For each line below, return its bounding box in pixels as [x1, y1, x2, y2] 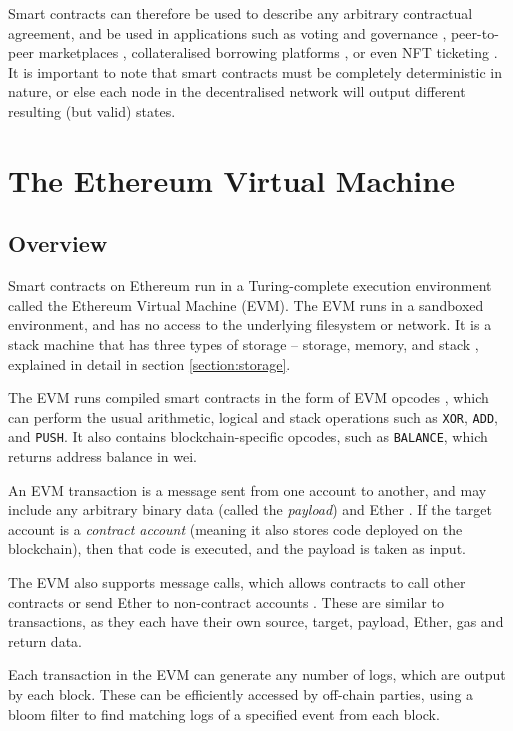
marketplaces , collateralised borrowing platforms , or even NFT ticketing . [38, 42, 498, 63]
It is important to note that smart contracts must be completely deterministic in [8, 61, 503, 82]
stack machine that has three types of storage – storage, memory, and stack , [8, 333, 479, 354]
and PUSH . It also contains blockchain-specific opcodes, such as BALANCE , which [8, 426, 488, 447]
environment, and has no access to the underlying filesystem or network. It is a [8, 314, 492, 335]
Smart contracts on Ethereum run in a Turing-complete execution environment [8, 275, 492, 296]
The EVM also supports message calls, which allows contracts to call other [8, 571, 466, 592]
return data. [8, 630, 82, 651]
